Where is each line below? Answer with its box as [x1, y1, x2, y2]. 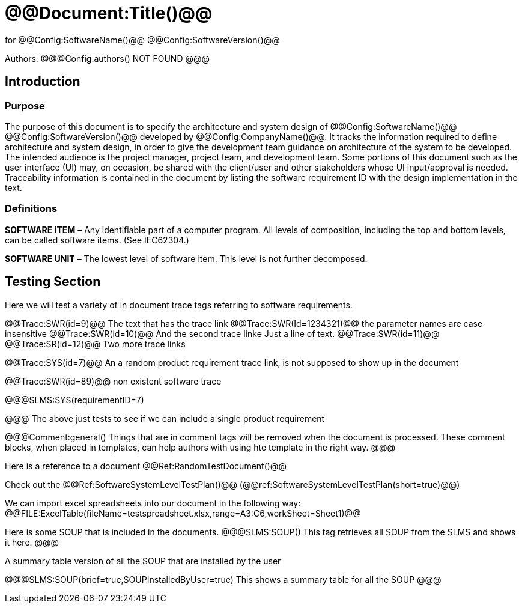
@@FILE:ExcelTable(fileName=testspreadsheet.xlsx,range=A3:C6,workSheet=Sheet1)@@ [5, 508, 361, 518]
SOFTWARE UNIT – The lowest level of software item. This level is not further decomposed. [5, 253, 368, 264]
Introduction [5, 74, 80, 90]
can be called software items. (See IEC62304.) [5, 234, 189, 245]
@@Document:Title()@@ [5, 3, 213, 23]
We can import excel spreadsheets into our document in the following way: [5, 497, 301, 508]
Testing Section [5, 274, 101, 290]
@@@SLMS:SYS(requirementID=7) [5, 394, 144, 405]
